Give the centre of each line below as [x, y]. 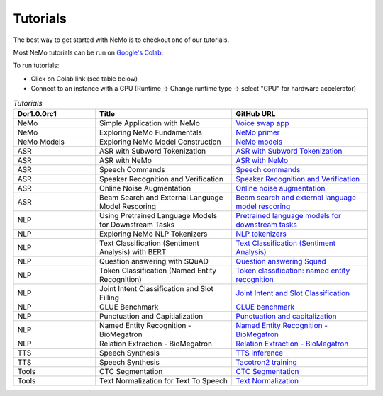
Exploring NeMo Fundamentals [151, 132]
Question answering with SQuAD [154, 261]
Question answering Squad [281, 261]
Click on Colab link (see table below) [84, 79]
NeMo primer [257, 132]
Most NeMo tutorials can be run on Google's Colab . [88, 52]
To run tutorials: [36, 66]
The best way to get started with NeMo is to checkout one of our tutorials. [121, 40]
